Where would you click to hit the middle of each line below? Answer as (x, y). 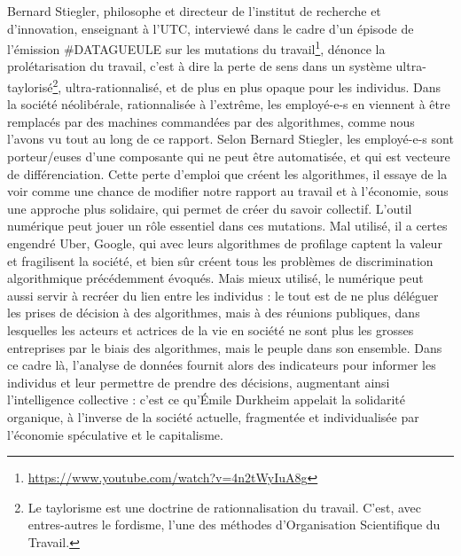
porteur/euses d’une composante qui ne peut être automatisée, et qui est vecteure (229, 157)
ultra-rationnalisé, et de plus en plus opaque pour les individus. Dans (253, 86)
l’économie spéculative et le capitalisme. (115, 434)
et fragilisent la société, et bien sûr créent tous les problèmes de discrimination (220, 260)
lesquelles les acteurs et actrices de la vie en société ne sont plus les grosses (211, 330)
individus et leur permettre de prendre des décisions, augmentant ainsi (199, 382)
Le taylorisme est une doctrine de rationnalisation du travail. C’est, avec (224, 507)
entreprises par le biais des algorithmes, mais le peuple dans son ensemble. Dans (225, 347)
